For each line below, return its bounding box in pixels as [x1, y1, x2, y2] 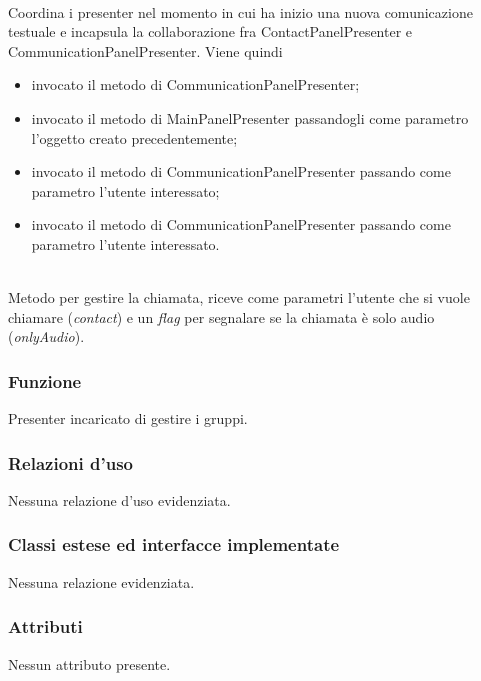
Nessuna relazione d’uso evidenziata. [8, 489, 231, 510]
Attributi [8, 614, 83, 639]
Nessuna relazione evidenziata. [8, 571, 195, 592]
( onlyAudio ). [8, 326, 85, 347]
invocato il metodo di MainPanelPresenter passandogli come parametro [31, 107, 469, 128]
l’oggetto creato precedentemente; [31, 127, 238, 148]
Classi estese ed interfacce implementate [8, 532, 340, 557]
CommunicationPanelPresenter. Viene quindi [8, 40, 283, 61]
